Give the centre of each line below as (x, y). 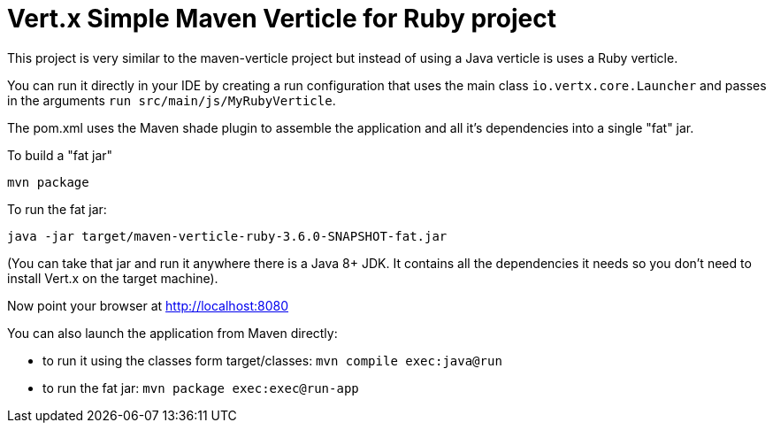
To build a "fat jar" (60, 155)
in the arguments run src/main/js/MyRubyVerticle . (172, 100)
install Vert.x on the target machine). (113, 278)
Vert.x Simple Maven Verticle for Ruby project (282, 19)
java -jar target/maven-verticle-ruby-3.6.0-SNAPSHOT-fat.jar (227, 236)
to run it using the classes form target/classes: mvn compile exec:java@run (272, 360)
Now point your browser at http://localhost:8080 (148, 305)
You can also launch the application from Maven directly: (172, 333)
